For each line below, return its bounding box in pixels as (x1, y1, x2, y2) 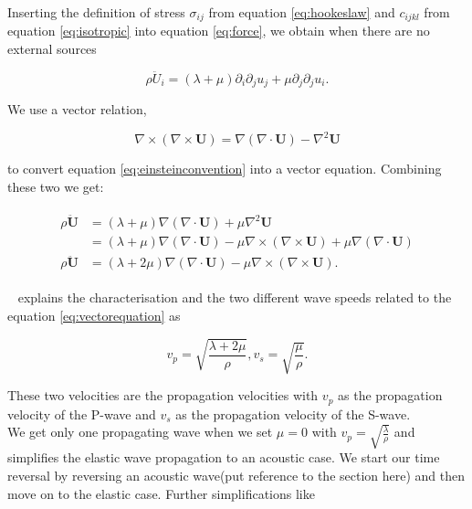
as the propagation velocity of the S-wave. (175, 404, 411, 423)
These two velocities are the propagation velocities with (7, 386, 319, 405)
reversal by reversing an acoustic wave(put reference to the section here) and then (7, 466, 466, 485)
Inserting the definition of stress (7, 3, 185, 21)
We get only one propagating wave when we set (7, 422, 273, 441)
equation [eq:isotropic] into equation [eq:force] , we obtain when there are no (7, 21, 430, 40)
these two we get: (7, 177, 104, 196)
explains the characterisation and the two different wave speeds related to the (17, 288, 452, 307)
